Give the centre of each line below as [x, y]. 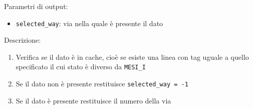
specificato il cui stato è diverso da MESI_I [81, 67]
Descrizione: [23, 40]
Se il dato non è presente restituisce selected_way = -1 [102, 84]
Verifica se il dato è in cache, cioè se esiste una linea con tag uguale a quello [132, 57]
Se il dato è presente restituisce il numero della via [93, 100]
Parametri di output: [36, 6]
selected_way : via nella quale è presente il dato [89, 23]
